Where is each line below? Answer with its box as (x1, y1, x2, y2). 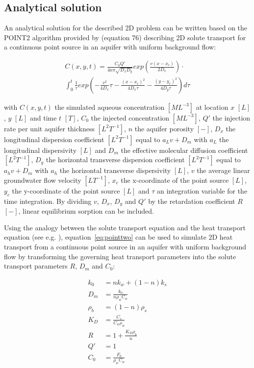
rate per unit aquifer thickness (4, 123, 95, 133)
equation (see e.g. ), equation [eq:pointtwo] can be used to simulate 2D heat (4, 232, 233, 242)
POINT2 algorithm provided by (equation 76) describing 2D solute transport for (4, 32, 246, 42)
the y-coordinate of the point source (12, 185, 120, 196)
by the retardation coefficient (148, 196, 235, 206)
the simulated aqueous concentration (54, 101, 165, 112)
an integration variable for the (157, 185, 248, 196)
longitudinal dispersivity (4, 145, 77, 155)
